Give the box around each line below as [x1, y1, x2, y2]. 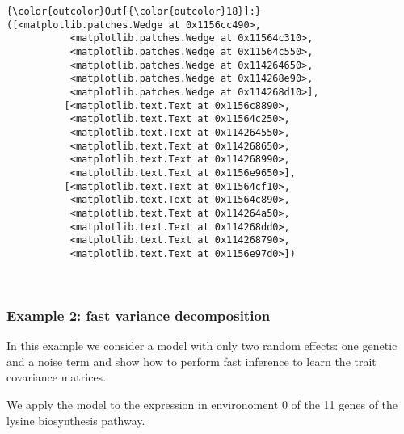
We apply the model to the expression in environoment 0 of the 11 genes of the [6, 396, 398, 413]
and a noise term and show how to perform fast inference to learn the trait [6, 352, 377, 369]
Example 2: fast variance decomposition [6, 305, 271, 325]
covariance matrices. [6, 369, 107, 386]
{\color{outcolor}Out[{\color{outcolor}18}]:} [6, 6, 261, 17]
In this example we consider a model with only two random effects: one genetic [6, 337, 398, 354]
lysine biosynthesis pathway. [6, 411, 145, 428]
